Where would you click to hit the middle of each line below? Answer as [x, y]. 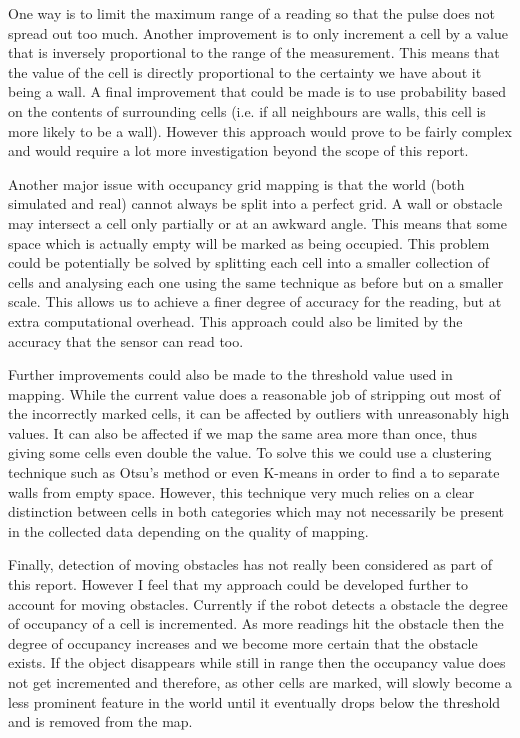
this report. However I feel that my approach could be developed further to [238, 584]
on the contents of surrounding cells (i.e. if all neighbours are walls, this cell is [247, 110]
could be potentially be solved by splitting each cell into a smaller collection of [248, 262]
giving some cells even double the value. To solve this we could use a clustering [250, 452]
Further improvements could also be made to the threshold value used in [230, 374]
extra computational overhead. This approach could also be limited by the [235, 320]
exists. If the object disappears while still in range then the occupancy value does [257, 662]
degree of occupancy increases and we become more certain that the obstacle [243, 642]
